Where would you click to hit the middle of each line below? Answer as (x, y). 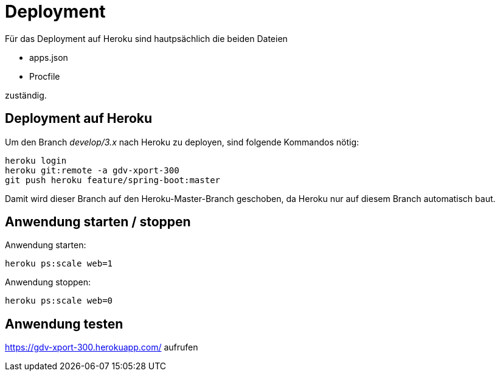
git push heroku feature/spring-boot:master (113, 180)
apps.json (49, 57)
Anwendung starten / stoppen (98, 222)
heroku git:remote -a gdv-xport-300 (92, 170)
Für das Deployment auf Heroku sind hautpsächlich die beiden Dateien (146, 38)
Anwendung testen (64, 324)
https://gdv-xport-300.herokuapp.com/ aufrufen (102, 347)
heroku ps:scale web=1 (59, 264)
